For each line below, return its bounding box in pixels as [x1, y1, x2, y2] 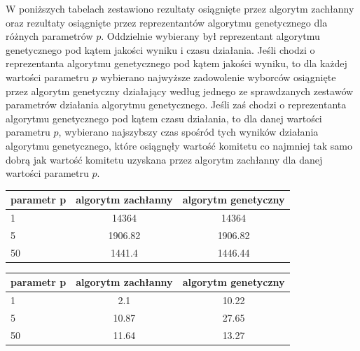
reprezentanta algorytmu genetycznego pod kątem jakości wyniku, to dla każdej [6, 56, 347, 71]
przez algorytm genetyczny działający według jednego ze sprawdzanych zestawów [6, 83, 354, 98]
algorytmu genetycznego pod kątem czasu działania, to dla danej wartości [6, 110, 322, 125]
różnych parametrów [6, 29, 93, 43]
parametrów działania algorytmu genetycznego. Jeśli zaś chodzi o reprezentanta [6, 97, 347, 112]
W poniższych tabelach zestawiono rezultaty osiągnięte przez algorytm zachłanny [6, 1, 354, 15]
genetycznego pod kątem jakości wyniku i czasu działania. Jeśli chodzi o [6, 42, 315, 57]
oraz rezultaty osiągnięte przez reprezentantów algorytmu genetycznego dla [6, 15, 328, 29]
